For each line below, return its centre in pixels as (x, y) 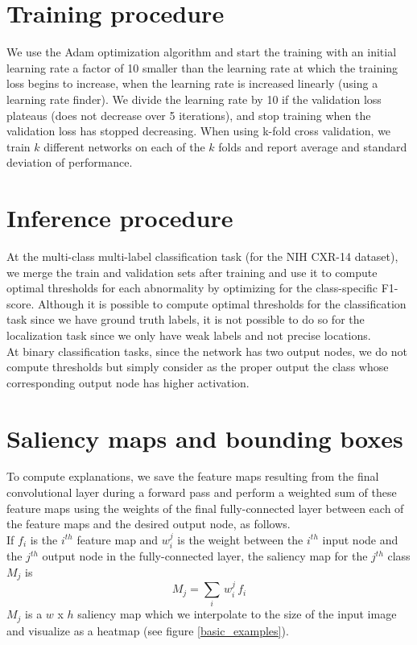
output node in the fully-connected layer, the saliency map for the (205, 556)
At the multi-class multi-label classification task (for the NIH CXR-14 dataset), (202, 256)
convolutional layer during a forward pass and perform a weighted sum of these (202, 492)
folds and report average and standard (313, 146)
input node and (360, 539)
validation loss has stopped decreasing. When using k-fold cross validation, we (199, 131)
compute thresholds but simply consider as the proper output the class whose (198, 367)
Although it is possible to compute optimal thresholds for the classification (222, 303)
